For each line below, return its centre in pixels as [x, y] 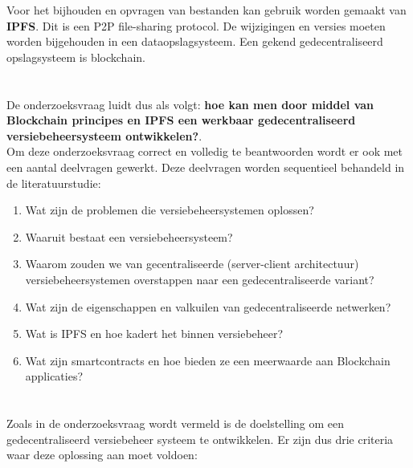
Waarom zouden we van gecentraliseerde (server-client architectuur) [192, 264]
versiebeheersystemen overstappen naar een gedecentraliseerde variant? [200, 279]
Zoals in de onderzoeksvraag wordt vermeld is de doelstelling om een [176, 423]
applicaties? [54, 376]
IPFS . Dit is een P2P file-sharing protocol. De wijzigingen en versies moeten [196, 25]
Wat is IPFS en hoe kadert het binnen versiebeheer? [154, 334]
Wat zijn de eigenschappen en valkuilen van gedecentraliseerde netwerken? [208, 306]
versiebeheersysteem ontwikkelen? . [104, 135]
